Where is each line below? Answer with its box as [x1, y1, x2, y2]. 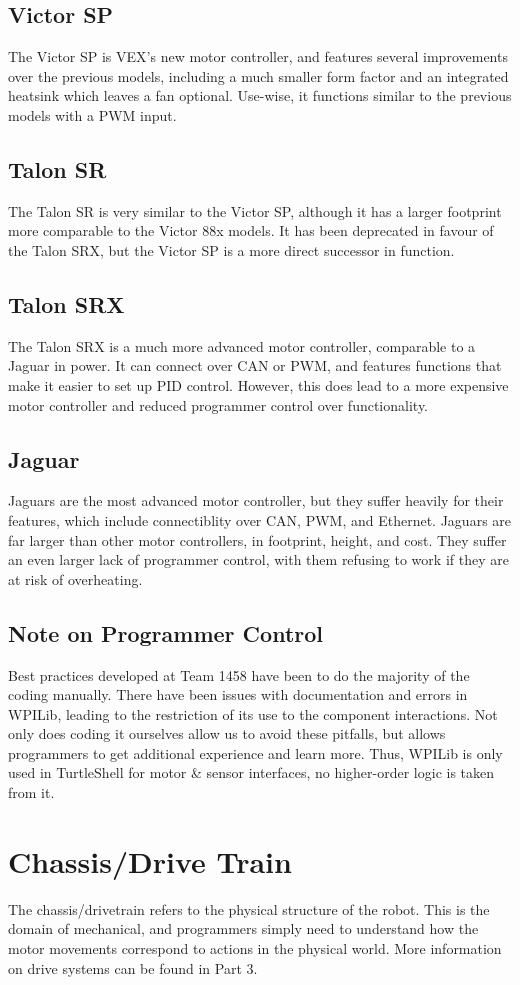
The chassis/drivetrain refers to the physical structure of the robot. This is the [8, 898, 490, 919]
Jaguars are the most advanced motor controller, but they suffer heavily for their [8, 490, 504, 511]
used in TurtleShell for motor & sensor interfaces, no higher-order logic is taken [8, 762, 495, 783]
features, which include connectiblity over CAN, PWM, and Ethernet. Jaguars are [8, 509, 512, 530]
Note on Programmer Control [8, 617, 323, 648]
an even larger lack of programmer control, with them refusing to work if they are [8, 549, 509, 570]
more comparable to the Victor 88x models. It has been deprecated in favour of [8, 220, 494, 241]
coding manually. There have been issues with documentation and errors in [8, 684, 468, 705]
